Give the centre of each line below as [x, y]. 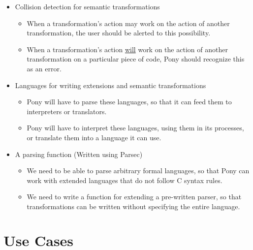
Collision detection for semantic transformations [87, 6]
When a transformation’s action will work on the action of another [127, 49]
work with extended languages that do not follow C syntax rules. [125, 180]
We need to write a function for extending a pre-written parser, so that [134, 197]
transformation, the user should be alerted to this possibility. [119, 33]
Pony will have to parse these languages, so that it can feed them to [129, 102]
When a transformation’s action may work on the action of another [128, 23]
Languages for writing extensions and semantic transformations [111, 85]
